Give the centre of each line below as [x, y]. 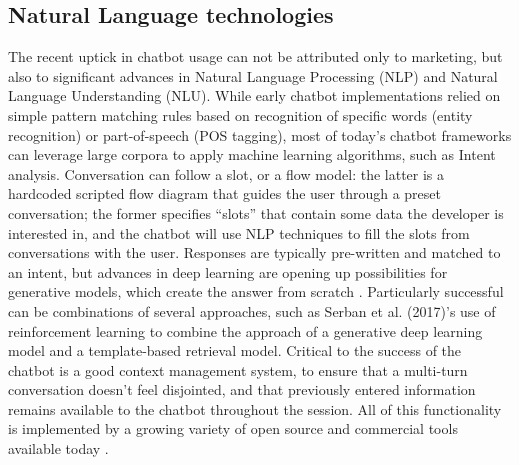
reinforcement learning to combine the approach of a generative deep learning [245, 330]
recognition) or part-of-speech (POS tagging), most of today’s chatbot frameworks [260, 134]
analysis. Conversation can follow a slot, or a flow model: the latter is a [226, 173]
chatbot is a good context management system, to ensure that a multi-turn [238, 369]
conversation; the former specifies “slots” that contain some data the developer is [256, 212]
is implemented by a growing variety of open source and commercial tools [233, 428]
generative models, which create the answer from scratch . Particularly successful [256, 291]
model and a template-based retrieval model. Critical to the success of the [235, 350]
